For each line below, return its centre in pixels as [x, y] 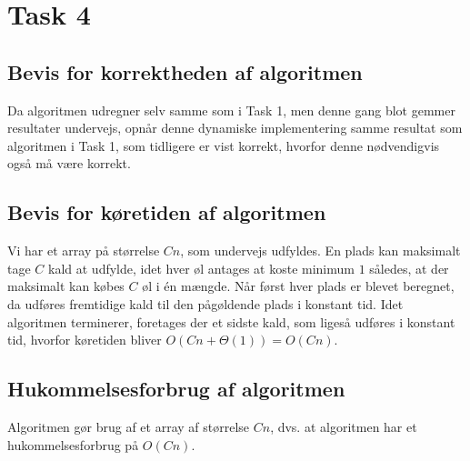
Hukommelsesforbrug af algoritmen [176, 389]
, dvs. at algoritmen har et [344, 426]
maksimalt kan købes [66, 286]
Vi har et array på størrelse [84, 251]
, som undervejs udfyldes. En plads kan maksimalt [320, 251]
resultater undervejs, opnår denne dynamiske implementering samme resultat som [235, 128]
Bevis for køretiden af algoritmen [167, 212]
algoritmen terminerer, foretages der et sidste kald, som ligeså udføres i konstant [231, 321]
